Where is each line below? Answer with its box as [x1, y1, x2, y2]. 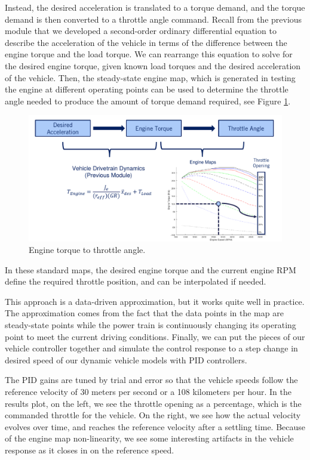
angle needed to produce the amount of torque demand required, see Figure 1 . [5, 94, 291, 107]
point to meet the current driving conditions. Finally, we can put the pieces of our [5, 330, 305, 342]
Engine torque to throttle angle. [29, 243, 146, 256]
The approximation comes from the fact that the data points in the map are [5, 307, 284, 319]
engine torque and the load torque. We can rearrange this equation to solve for [5, 48, 293, 60]
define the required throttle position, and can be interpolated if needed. [5, 275, 266, 288]
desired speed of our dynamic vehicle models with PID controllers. [5, 353, 247, 366]
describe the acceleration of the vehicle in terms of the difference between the [5, 36, 287, 48]
